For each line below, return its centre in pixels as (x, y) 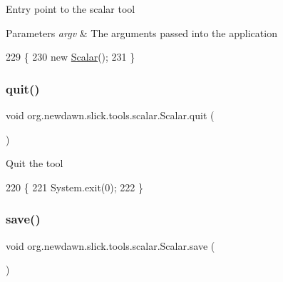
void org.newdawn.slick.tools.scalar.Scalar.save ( (110, 245)
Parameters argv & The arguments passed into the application (141, 32)
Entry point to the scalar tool (71, 9)
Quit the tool (35, 163)
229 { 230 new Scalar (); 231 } (71, 57)
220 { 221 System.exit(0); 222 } (74, 187)
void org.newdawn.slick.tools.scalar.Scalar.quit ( (110, 115)
